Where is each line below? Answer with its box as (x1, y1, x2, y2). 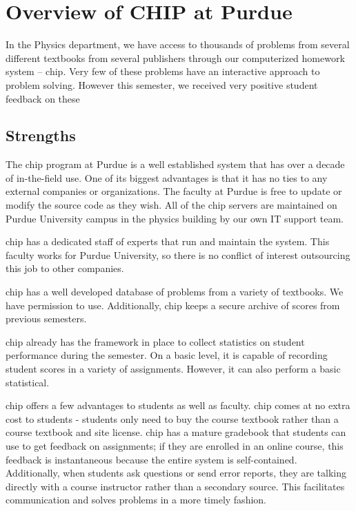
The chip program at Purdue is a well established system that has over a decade (6, 157, 345, 171)
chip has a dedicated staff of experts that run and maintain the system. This (6, 234, 330, 249)
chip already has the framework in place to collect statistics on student (6, 334, 305, 348)
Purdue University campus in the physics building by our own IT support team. (6, 211, 344, 225)
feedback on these (6, 91, 80, 105)
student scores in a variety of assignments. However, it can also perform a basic (6, 362, 341, 376)
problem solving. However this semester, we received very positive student (6, 77, 318, 92)
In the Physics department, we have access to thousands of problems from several (6, 37, 350, 52)
